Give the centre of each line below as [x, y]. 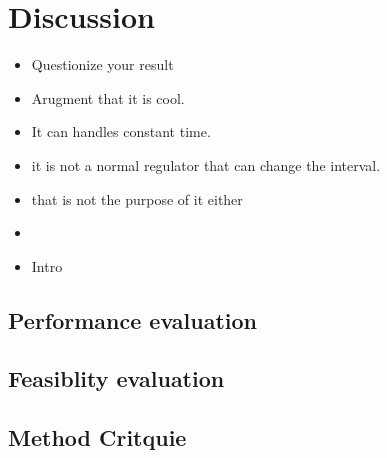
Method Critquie [97, 437]
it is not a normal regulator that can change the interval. [206, 164]
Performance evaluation [133, 319]
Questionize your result [102, 64]
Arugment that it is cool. [108, 97]
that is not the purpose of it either [137, 198]
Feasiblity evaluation [116, 378]
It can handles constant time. [121, 131]
